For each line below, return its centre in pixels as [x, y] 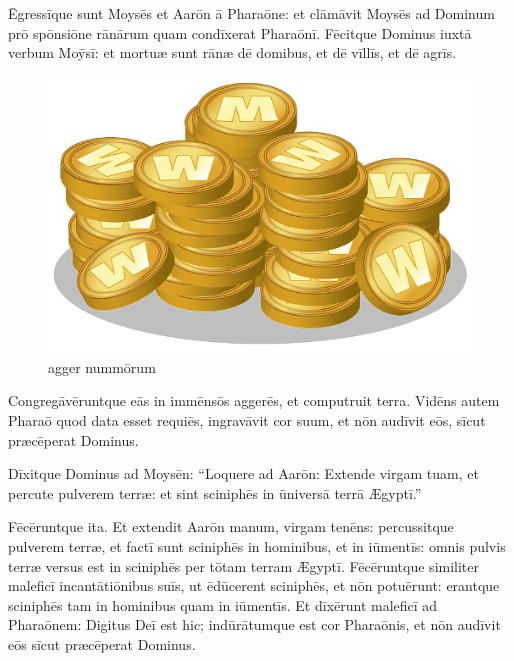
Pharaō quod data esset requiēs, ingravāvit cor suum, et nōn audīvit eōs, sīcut [247, 420]
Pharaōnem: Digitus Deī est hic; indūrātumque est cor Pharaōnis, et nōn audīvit [254, 624]
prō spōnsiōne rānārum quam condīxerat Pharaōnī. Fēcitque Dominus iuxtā [240, 32]
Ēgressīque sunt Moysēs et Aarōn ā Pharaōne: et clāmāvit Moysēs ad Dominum [251, 13]
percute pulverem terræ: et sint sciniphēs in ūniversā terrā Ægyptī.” [215, 492]
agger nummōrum [102, 366]
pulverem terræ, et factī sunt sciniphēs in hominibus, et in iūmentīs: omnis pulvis [257, 545]
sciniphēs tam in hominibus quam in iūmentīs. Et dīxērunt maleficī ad [223, 604]
